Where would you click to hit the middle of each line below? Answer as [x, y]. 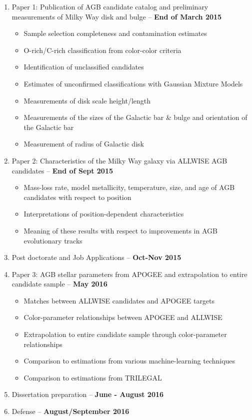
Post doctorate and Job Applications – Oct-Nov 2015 [96, 257]
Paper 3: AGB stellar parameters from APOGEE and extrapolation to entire [129, 274]
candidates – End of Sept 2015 [62, 170]
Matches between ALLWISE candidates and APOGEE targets [119, 300]
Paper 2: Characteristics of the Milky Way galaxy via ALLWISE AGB [119, 160]
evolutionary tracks [53, 240]
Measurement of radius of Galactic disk [84, 144]
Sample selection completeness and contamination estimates [115, 33]
